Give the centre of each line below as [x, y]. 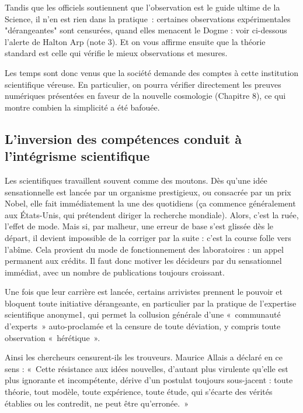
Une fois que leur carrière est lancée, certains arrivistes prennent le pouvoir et [144, 292]
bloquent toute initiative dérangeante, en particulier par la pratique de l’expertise [151, 303]
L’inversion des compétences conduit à [123, 138]
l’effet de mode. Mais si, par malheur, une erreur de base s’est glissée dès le [139, 226]
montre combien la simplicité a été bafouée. [82, 107]
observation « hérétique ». [53, 337]
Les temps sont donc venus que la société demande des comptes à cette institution [152, 72]
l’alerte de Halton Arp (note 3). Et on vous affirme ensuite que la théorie [135, 41]
